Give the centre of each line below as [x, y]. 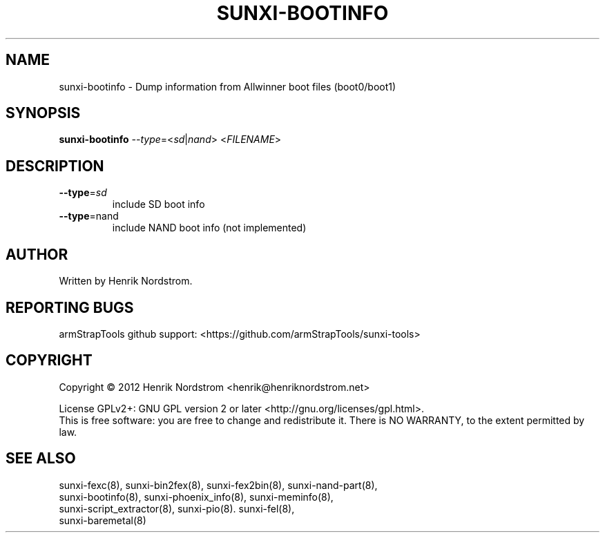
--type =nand [89, 216]
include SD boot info [159, 204]
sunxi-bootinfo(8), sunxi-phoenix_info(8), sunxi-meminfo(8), [196, 497]
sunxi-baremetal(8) [103, 520]
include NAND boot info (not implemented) [209, 228]
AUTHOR [37, 254]
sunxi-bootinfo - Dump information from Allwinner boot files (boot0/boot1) [228, 86]
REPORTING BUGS [70, 307]
